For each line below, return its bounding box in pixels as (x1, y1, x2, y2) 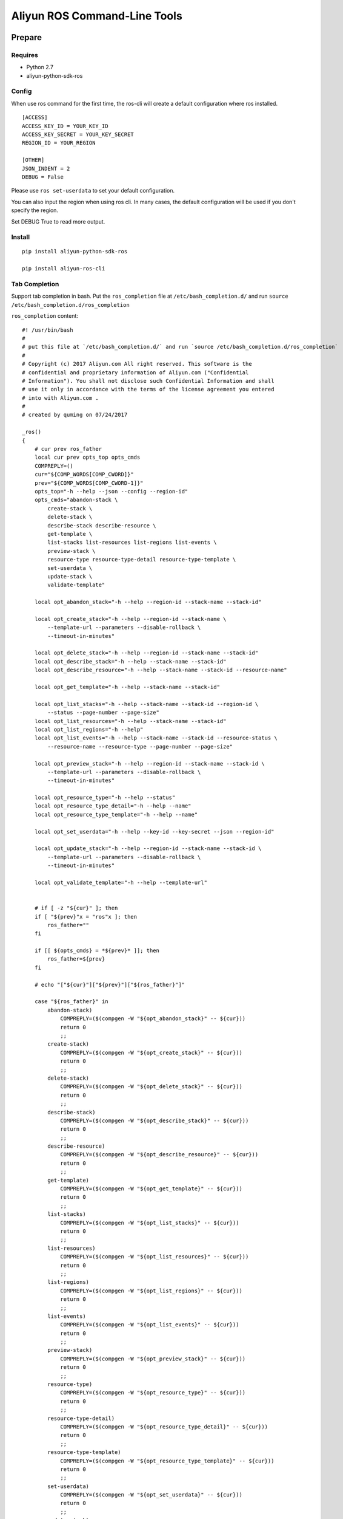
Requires (11, 50, 39, 59)
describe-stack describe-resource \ (47, 522, 157, 529)
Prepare (11, 32, 42, 43)
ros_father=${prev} (47, 956, 105, 962)
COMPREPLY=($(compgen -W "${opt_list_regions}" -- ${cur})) (60, 1287, 242, 1294)
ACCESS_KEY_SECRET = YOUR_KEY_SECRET (22, 131, 135, 138)
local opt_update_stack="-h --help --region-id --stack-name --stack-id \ (34, 845, 262, 852)
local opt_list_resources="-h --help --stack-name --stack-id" (34, 718, 227, 724)
